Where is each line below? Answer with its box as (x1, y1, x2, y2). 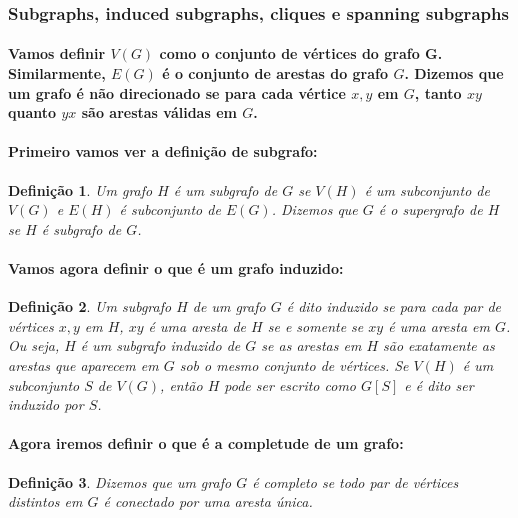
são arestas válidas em (81, 102, 237, 123)
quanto (8, 102, 57, 123)
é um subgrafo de (173, 179, 278, 200)
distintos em (8, 491, 83, 512)
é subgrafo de (41, 218, 122, 239)
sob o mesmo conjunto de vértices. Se (179, 354, 409, 375)
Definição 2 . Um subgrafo (8, 296, 172, 317)
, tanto (414, 82, 462, 103)
